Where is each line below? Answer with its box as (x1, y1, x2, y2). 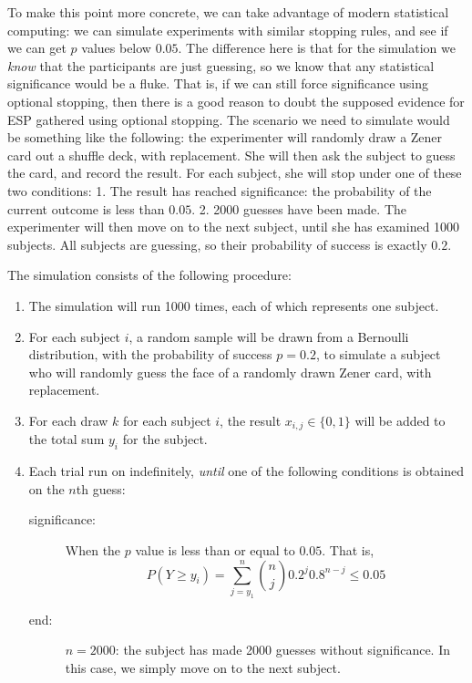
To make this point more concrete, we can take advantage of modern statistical (7, 3, 449, 21)
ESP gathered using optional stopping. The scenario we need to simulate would (7, 109, 450, 129)
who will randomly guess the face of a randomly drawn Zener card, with (28, 362, 432, 381)
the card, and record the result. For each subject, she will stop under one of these (7, 163, 462, 182)
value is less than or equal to (135, 540, 295, 559)
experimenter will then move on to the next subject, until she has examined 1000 (7, 217, 460, 236)
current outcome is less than (7, 199, 165, 218)
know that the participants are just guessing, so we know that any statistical (7, 56, 435, 75)
